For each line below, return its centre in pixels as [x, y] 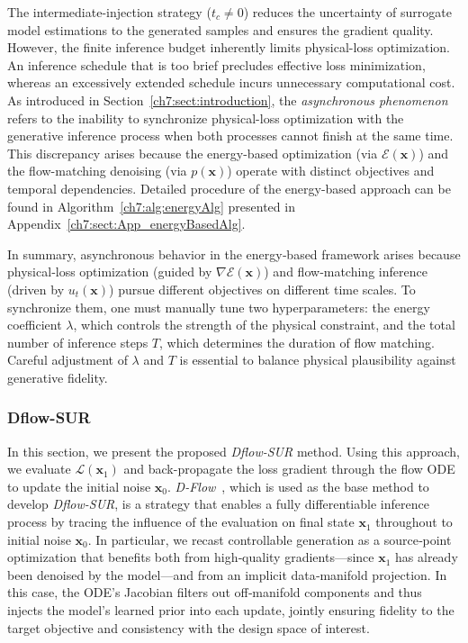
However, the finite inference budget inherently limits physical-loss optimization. [229, 47]
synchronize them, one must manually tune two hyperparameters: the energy [219, 307]
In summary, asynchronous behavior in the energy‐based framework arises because [234, 254]
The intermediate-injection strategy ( [109, 12]
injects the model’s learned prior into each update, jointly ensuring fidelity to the [231, 610]
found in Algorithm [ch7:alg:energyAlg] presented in [151, 206]
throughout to [414, 522]
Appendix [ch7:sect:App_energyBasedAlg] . [126, 224]
